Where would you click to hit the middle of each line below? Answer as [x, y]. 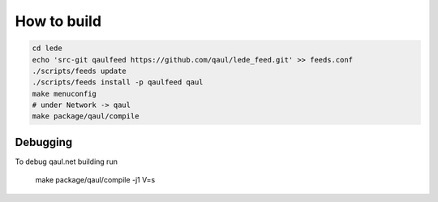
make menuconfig [64, 94]
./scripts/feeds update [79, 71]
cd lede [47, 48]
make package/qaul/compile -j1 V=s [95, 180]
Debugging [44, 142]
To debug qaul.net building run [66, 161]
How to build [58, 21]
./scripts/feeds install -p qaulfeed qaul [118, 82]
